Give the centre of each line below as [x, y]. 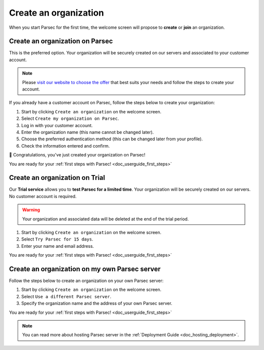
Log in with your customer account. [57, 125]
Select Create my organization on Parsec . [70, 119]
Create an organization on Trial [57, 178]
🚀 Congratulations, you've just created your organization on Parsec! [77, 155]
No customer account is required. [43, 196]
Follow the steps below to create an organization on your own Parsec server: [86, 281]
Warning [31, 210]
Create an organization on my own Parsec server [85, 269]
